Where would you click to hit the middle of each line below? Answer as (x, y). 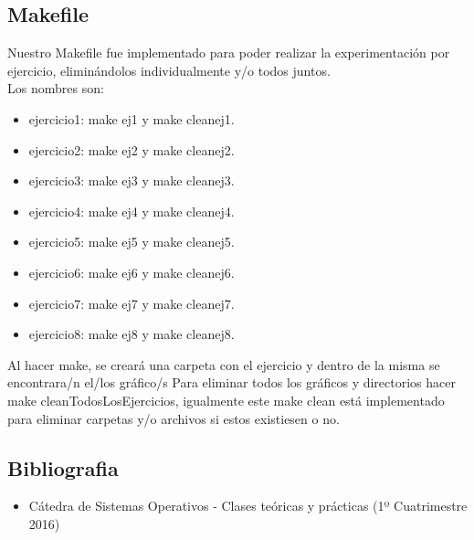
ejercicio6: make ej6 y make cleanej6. (132, 272)
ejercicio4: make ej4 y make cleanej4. (132, 211)
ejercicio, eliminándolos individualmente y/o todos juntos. (169, 70)
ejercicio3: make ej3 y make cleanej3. (132, 180)
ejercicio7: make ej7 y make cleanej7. (132, 303)
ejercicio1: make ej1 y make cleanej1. (132, 118)
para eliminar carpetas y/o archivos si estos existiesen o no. (174, 418)
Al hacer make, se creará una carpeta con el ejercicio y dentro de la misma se (224, 364)
